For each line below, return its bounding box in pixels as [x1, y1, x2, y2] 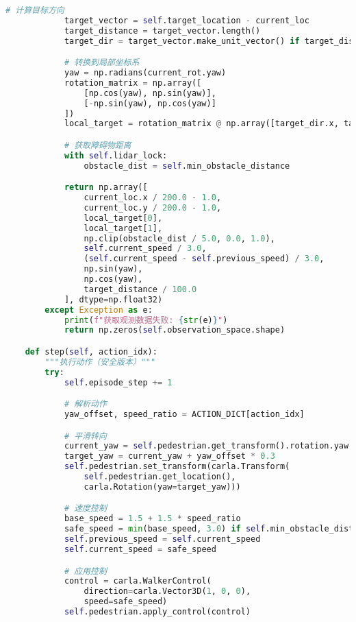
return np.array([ [64, 182, 148, 193]
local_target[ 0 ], [84, 213, 163, 223]
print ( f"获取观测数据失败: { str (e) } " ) [64, 315, 228, 325]
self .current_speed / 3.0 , [84, 243, 207, 254]
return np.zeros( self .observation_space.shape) [64, 325, 285, 335]
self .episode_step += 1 [64, 377, 173, 387]
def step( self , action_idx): [25, 347, 157, 357]
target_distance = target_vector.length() [64, 25, 261, 36]
